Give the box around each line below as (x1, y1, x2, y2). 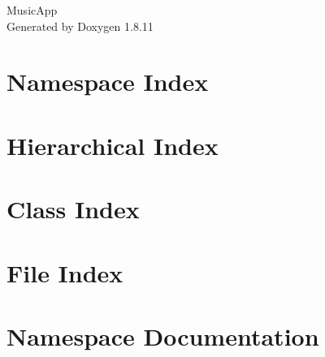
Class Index (6, 192, 140, 226)
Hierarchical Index (6, 128, 219, 161)
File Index (6, 256, 123, 289)
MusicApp (6, 2, 58, 18)
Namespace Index (6, 65, 209, 98)
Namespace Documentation (6, 319, 319, 352)
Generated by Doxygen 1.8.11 (6, 17, 154, 34)
